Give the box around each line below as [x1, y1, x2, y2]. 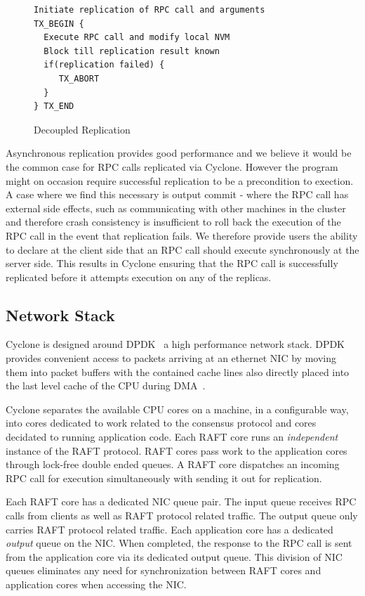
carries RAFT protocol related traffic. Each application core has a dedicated [6, 521, 333, 536]
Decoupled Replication [34, 122, 131, 136]
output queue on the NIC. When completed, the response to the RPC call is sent [6, 536, 352, 550]
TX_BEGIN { [34, 18, 84, 29]
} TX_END [34, 101, 74, 112]
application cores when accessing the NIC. [6, 576, 187, 591]
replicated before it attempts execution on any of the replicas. [6, 269, 272, 284]
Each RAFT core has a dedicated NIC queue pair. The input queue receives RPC [6, 494, 357, 509]
